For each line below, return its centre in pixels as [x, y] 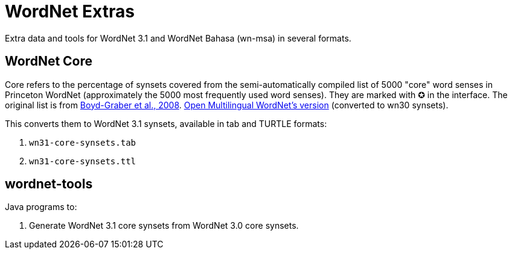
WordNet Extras [70, 11]
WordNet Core [49, 61]
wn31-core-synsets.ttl [83, 161]
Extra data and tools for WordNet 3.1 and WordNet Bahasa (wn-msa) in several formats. [178, 38]
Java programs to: [41, 207]
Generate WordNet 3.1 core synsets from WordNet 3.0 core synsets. [164, 226]
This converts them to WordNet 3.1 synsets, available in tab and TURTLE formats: [166, 123]
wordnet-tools [49, 184]
